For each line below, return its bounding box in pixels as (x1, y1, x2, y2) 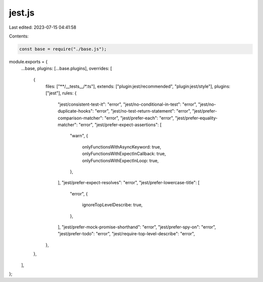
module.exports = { (9, 58, 48, 64)
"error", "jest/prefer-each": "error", (104, 115, 174, 121)
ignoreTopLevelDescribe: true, (82, 202, 143, 208)
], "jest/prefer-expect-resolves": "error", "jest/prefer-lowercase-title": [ (57, 180, 200, 186)
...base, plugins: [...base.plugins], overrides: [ (21, 66, 112, 72)
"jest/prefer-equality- (175, 115, 218, 121)
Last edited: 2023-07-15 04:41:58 (9, 24, 76, 30)
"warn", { (70, 133, 88, 139)
